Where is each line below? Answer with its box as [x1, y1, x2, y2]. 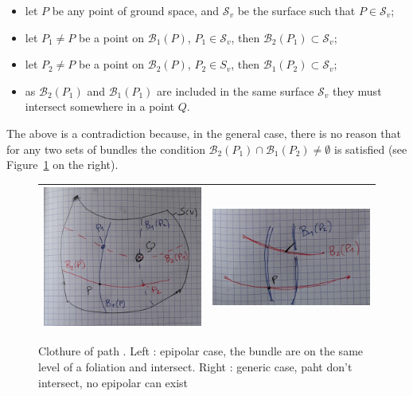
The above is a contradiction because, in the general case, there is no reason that [6, 124, 401, 141]
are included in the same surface [157, 82, 314, 99]
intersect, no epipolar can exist [38, 374, 189, 390]
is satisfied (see [333, 140, 407, 157]
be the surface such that [237, 2, 356, 18]
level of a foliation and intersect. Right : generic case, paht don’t [38, 358, 353, 374]
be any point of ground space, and [52, 2, 220, 18]
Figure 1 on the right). [6, 156, 119, 173]
